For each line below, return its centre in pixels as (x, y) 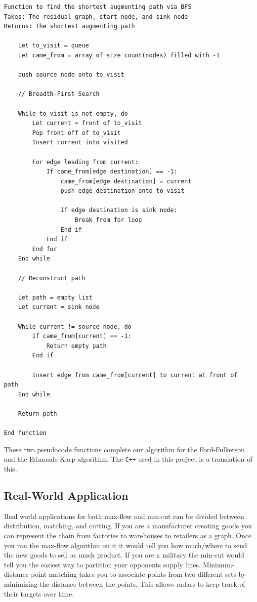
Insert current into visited (80, 143)
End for (45, 249)
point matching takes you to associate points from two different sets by (138, 574)
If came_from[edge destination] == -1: (112, 172)
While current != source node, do (75, 326)
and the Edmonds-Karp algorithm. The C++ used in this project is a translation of (128, 459)
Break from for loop (108, 220)
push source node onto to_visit (71, 75)
